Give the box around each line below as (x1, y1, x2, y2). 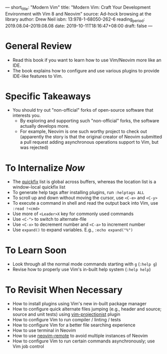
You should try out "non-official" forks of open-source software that (12, 107, 153, 113)
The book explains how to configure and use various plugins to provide (12, 67, 159, 73)
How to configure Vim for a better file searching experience (12, 322, 136, 328)
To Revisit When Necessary (5, 284, 123, 296)
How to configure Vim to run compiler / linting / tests (12, 317, 121, 323)
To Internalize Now (5, 162, 85, 173)
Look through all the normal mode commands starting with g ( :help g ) (12, 261, 157, 267)
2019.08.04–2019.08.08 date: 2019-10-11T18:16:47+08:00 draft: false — (5, 23, 153, 29)
